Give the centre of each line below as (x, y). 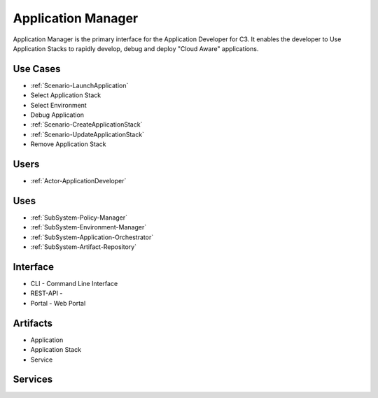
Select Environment (58, 105)
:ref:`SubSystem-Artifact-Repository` (83, 247)
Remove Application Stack (68, 144)
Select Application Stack (66, 95)
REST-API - (47, 293)
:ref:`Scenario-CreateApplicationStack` (86, 125)
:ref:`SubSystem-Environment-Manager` (89, 227)
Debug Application (57, 115)
